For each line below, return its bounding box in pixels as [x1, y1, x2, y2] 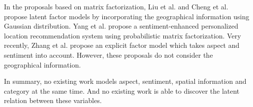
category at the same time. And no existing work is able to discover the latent [4, 85, 240, 96]
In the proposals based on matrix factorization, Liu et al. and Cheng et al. [4, 1, 228, 11]
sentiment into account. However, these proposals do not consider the [4, 49, 213, 60]
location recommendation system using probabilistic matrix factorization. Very [4, 30, 241, 40]
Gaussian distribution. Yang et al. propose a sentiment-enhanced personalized [4, 21, 238, 31]
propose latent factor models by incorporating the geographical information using [4, 11, 250, 21]
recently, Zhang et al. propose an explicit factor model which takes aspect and [4, 40, 240, 50]
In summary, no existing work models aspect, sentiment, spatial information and [4, 76, 247, 86]
